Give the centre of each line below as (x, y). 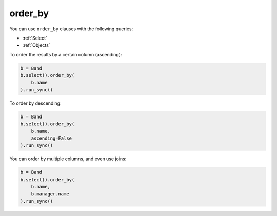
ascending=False (51, 138)
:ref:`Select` (35, 38)
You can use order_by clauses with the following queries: (71, 29)
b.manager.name (50, 194)
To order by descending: (35, 103)
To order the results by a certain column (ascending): (66, 54)
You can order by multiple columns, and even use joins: (68, 159)
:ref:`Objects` (36, 45)
